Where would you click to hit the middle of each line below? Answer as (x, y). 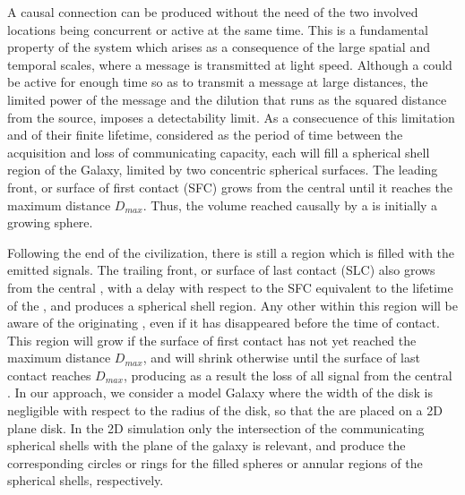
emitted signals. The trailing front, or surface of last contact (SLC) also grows (221, 270)
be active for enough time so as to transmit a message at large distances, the (218, 82)
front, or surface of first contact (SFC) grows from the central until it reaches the (230, 187)
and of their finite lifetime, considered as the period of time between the (205, 135)
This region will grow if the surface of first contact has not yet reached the (212, 340)
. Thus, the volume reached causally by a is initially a (290, 205)
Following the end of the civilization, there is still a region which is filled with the (231, 252)
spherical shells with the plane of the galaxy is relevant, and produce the (207, 445)
